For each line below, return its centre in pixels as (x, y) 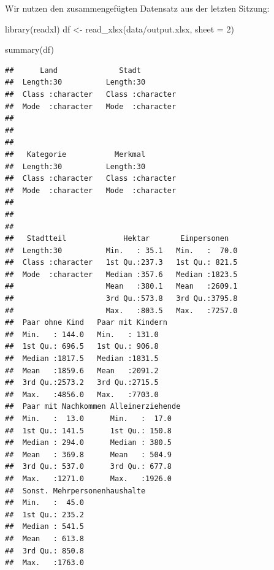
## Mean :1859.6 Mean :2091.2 (82, 370)
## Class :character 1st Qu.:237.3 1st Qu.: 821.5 (121, 263)
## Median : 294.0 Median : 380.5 (89, 443)
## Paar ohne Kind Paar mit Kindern (86, 323)
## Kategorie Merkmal (75, 154)
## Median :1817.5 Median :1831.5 (82, 359)
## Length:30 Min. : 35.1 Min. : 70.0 (121, 250)
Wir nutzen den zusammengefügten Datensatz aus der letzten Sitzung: (137, 8)
